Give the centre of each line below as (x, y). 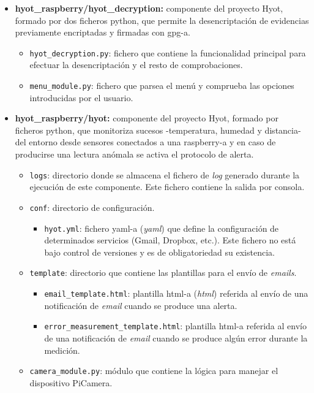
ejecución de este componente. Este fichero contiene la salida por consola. (167, 187)
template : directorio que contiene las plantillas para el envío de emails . (163, 273)
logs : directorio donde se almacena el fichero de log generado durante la (165, 174)
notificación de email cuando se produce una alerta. (141, 305)
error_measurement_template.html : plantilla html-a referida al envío (175, 326)
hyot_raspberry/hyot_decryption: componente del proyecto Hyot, (149, 8)
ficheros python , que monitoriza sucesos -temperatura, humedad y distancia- (158, 130)
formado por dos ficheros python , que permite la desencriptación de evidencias (162, 20)
